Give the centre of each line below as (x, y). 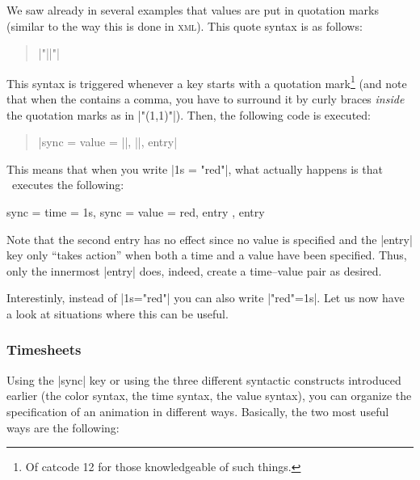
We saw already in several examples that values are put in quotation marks (193, 10)
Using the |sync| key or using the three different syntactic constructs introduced (204, 379)
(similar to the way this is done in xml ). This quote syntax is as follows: (185, 25)
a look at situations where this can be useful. (118, 313)
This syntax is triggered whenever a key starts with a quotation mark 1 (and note (207, 82)
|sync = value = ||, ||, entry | (108, 142)
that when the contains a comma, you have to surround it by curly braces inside (206, 99)
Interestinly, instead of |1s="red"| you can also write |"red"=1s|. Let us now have (206, 298)
